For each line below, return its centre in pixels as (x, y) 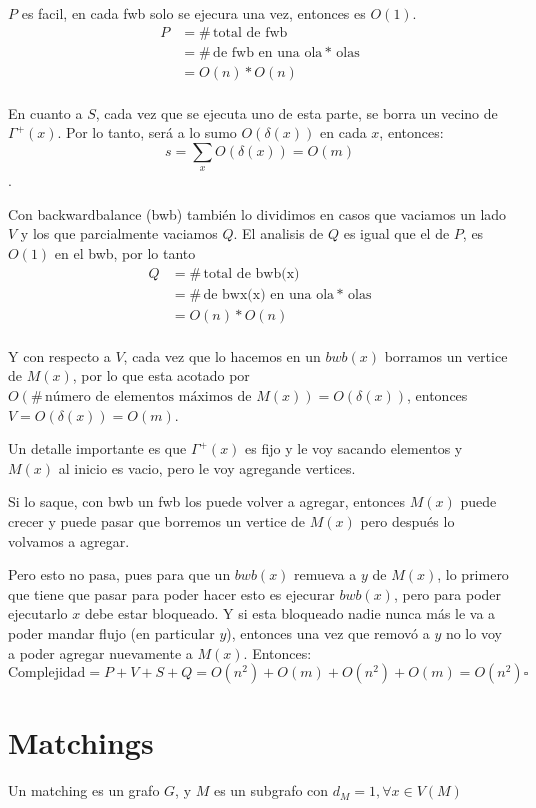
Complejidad (47, 673)
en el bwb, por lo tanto (125, 253)
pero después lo (407, 520)
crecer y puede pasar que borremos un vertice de (157, 520)
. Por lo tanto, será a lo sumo (147, 132)
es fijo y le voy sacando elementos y (354, 448)
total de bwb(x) (251, 273)
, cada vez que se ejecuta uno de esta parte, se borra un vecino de (296, 112)
